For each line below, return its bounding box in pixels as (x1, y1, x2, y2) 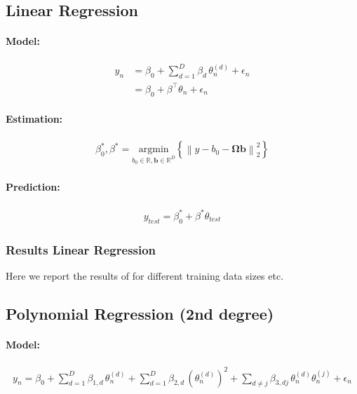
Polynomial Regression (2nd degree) (6, 302, 274, 324)
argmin (138, 144, 169, 155)
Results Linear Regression (6, 240, 156, 258)
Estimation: (6, 111, 63, 126)
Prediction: (6, 179, 60, 194)
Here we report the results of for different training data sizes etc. (6, 268, 284, 283)
